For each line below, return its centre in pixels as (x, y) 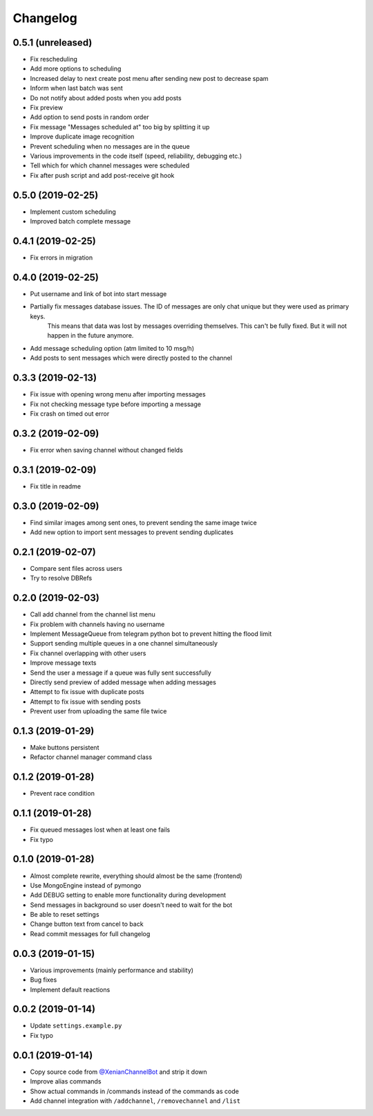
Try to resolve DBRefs (61, 578)
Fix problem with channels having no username (97, 624)
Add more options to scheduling (76, 68)
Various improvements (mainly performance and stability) (112, 970)
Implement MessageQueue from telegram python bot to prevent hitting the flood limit (151, 634)
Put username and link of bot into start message (98, 293)
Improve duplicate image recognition (82, 137)
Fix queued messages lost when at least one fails (100, 830)
